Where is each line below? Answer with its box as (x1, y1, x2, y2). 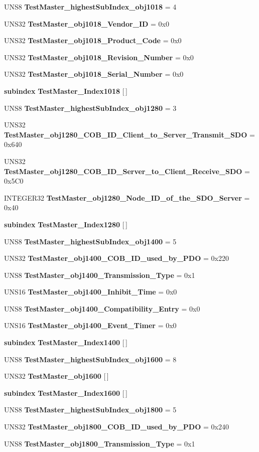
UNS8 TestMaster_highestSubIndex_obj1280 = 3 (4, 102, 177, 113)
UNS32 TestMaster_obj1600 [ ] (4, 371, 109, 381)
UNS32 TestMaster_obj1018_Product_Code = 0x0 (4, 35, 182, 46)
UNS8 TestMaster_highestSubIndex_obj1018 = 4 (4, 2, 177, 12)
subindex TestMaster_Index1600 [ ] (4, 387, 127, 398)
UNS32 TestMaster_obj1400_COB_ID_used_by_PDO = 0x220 (4, 253, 229, 263)
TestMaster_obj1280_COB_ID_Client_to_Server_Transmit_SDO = (4, 129, 255, 139)
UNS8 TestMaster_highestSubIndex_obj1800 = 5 (4, 404, 177, 415)
